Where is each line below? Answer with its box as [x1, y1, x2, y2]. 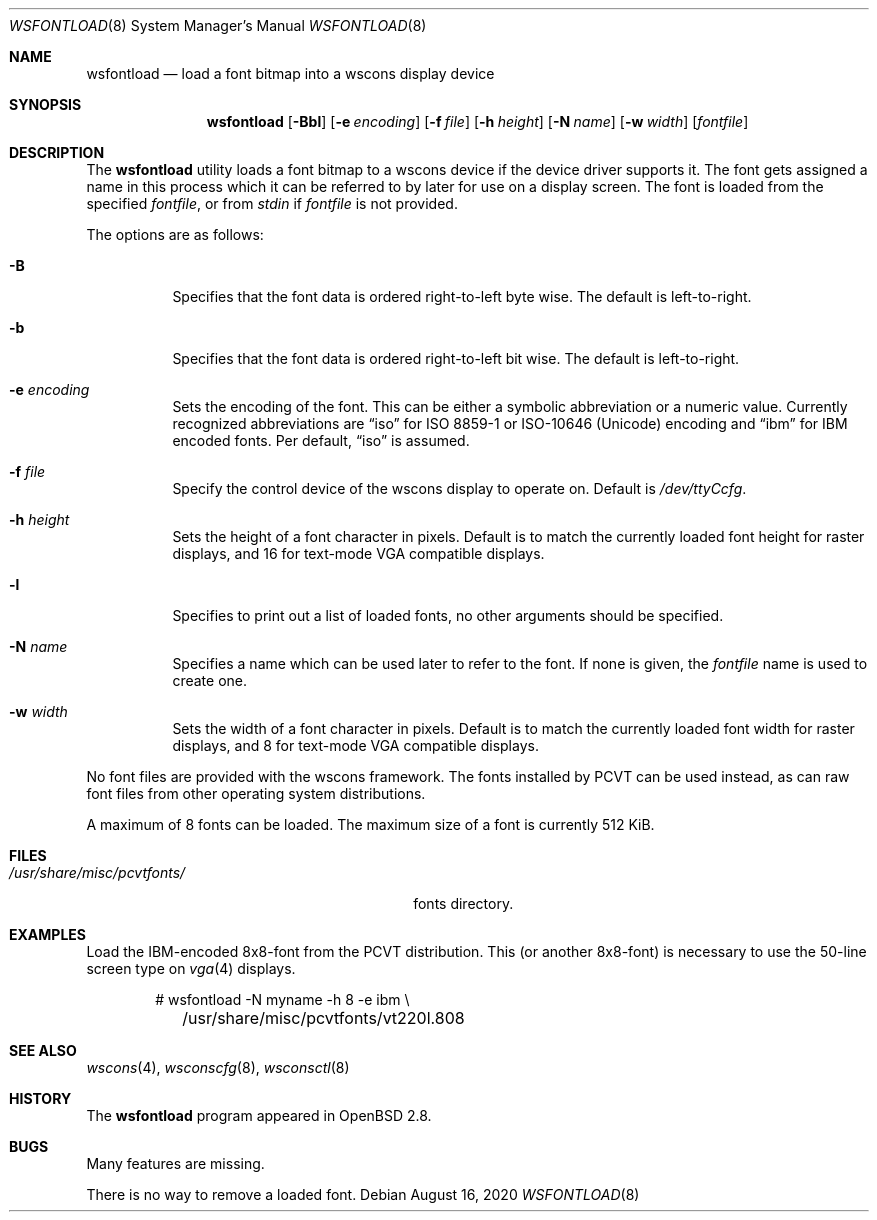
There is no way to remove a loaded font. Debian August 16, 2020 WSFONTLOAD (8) [86, 1186, 640, 1203]
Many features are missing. [86, 1155, 265, 1172]
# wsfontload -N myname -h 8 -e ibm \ [155, 991, 410, 1008]
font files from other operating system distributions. [86, 785, 426, 802]
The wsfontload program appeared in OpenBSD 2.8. [86, 1107, 432, 1124]
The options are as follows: [86, 226, 264, 243]
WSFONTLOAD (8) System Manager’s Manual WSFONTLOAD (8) [9, 17, 427, 34]
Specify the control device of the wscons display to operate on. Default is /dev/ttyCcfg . [172, 480, 747, 497]
